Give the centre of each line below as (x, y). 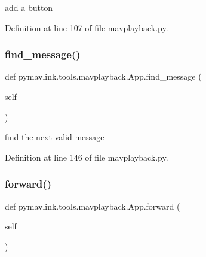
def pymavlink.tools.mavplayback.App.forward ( (93, 206)
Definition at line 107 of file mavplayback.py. (87, 27)
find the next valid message (55, 137)
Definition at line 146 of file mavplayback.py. (87, 157)
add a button (29, 7)
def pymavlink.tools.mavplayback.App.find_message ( (103, 76)
